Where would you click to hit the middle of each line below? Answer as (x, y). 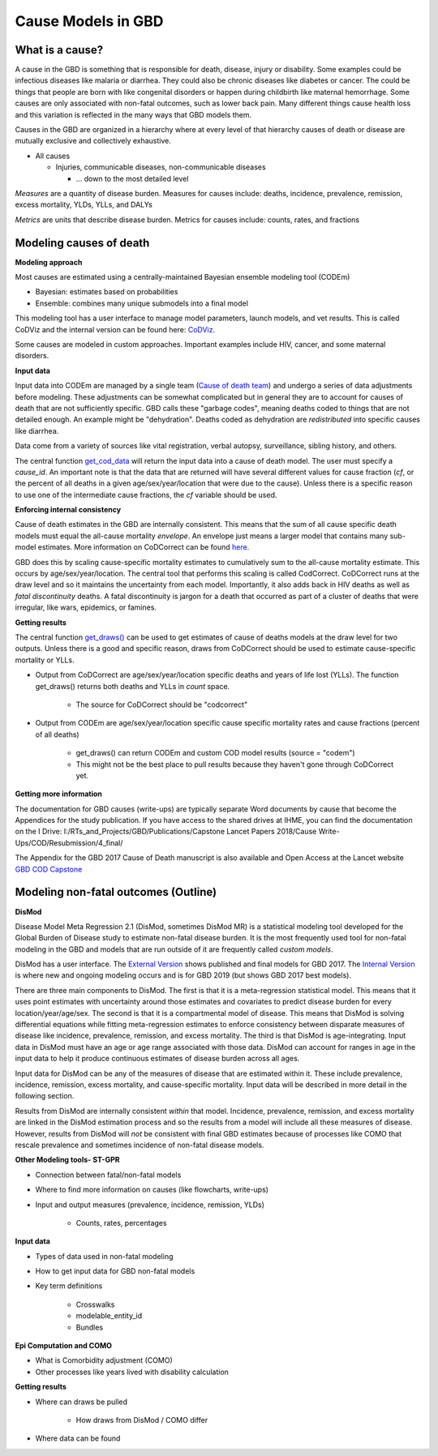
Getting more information (59, 794)
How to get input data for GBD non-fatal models (115, 1271)
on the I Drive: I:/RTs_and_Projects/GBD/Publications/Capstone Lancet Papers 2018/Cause (166, 832)
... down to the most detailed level (132, 178)
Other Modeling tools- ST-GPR (67, 1160)
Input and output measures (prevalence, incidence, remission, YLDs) (150, 1205)
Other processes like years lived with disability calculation (132, 1372)
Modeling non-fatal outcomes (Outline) (116, 892)
